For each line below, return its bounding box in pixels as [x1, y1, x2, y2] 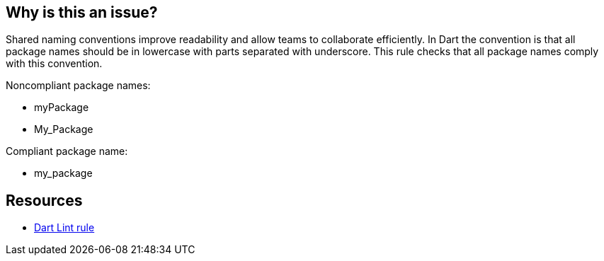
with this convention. [6, 57, 103, 70]
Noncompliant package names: [6, 79, 151, 92]
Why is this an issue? [6, 4, 158, 21]
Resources [6, 191, 83, 209]
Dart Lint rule [34, 221, 95, 234]
